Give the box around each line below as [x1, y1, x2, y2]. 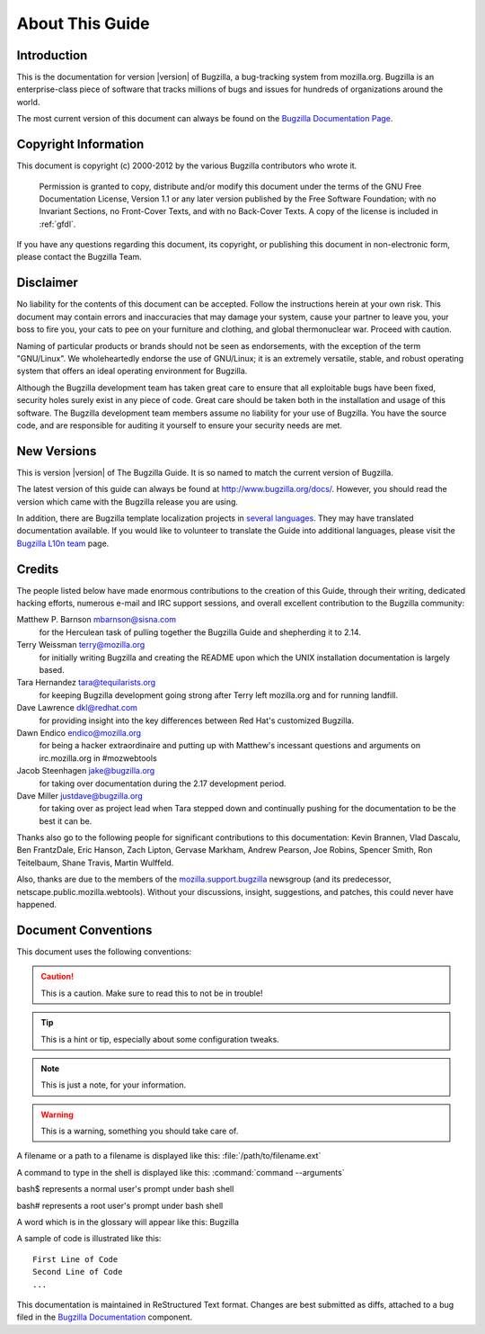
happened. [16, 900, 57, 910]
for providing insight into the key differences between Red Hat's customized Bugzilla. [39, 715, 355, 726]
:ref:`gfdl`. [39, 219, 76, 229]
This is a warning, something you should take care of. [40, 1125, 239, 1137]
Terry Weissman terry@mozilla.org [16, 640, 145, 650]
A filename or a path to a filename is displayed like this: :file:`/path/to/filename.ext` [16, 1150, 322, 1161]
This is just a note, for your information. [40, 1079, 187, 1090]
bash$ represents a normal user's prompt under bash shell [16, 1184, 234, 1195]
